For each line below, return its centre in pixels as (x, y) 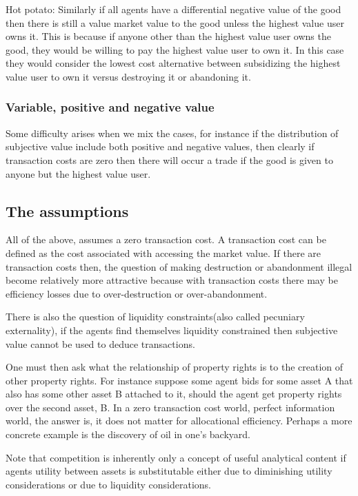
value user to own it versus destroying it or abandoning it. (128, 76)
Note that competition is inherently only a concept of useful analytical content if (176, 457)
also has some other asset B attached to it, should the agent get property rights (174, 394)
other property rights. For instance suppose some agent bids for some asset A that (179, 380)
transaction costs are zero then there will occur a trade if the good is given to (169, 159)
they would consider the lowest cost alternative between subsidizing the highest (173, 63)
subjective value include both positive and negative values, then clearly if (160, 146)
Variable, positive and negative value (110, 107)
